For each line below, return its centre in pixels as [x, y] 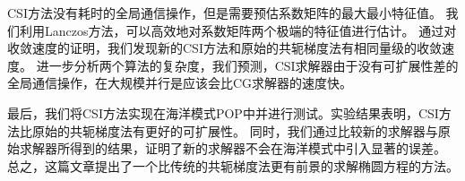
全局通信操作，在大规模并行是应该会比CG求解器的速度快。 [180, 83]
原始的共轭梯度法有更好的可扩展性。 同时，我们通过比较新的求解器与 [235, 130]
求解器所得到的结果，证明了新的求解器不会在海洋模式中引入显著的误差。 [232, 148]
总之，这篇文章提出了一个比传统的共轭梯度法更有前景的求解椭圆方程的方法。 [233, 165]
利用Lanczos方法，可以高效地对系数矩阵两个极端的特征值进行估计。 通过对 [238, 30]
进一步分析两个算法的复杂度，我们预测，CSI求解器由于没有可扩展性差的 [247, 65]
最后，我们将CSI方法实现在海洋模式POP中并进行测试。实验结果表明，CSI [223, 112]
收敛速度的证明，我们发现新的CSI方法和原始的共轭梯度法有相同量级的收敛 [224, 48]
